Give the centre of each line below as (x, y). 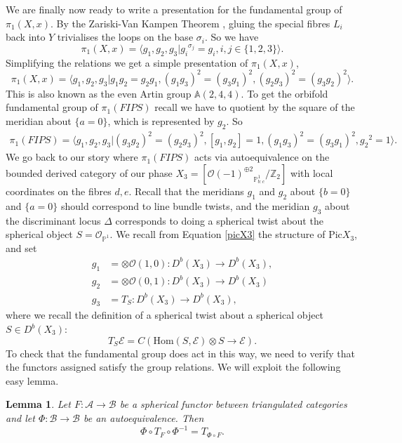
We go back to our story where (72, 157)
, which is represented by (161, 121)
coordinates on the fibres (59, 191)
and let (20, 418)
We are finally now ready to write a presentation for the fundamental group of (174, 9)
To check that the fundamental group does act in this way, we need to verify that (180, 353)
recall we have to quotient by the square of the (255, 107)
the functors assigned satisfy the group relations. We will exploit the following (173, 367)
